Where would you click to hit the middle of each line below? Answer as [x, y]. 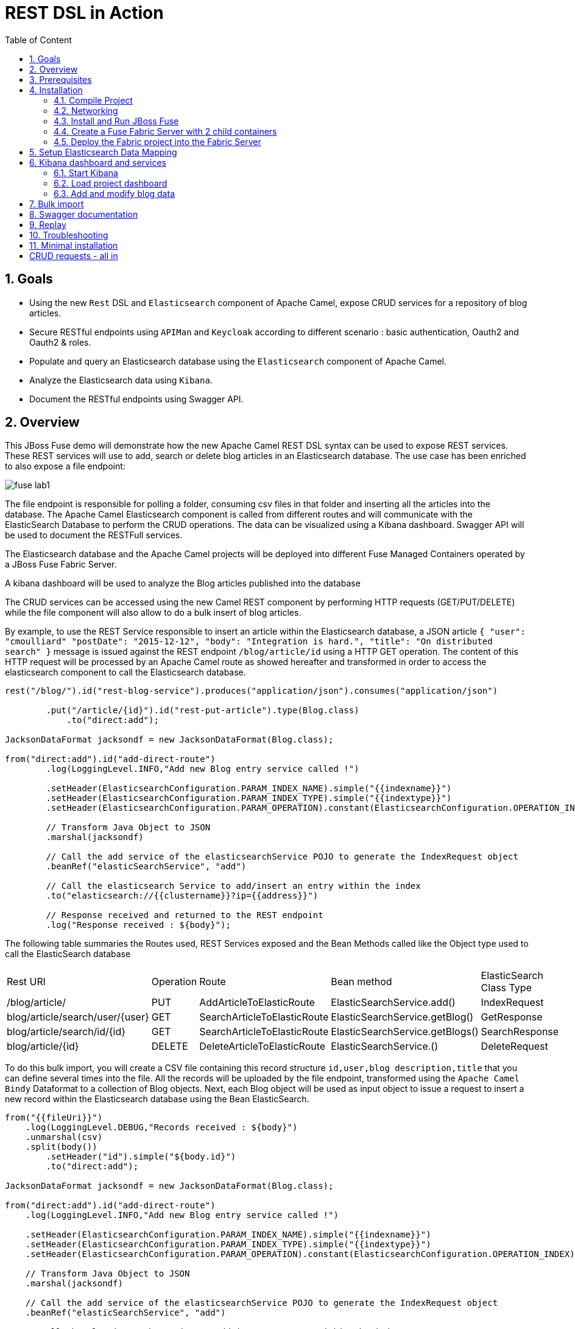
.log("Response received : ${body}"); [138, 925]
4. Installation [56, 90]
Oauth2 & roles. [60, 342]
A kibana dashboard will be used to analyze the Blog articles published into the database [183, 583]
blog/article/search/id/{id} [66, 1032]
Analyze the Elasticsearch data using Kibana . [121, 380]
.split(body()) [61, 1147]
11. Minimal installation [74, 245]
